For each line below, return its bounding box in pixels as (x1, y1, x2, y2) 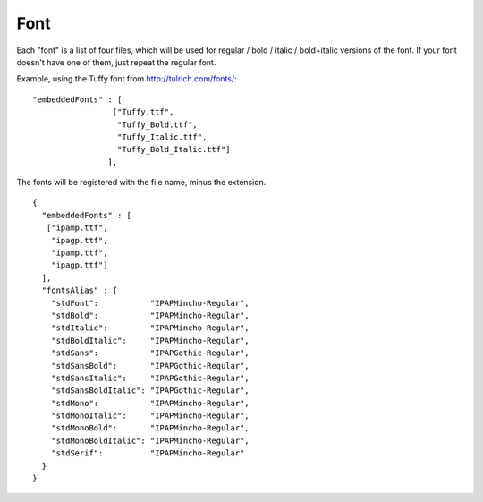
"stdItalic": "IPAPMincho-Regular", (50, 323, 250, 333)
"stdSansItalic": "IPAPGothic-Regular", (50, 372, 250, 383)
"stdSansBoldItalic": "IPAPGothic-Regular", (50, 386, 250, 396)
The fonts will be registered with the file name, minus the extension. (16, 177, 267, 188)
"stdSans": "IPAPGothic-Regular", (50, 348, 250, 358)
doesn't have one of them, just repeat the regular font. (16, 56, 216, 67)
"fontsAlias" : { (41, 285, 118, 295)
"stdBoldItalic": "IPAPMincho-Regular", (50, 336, 250, 345)
